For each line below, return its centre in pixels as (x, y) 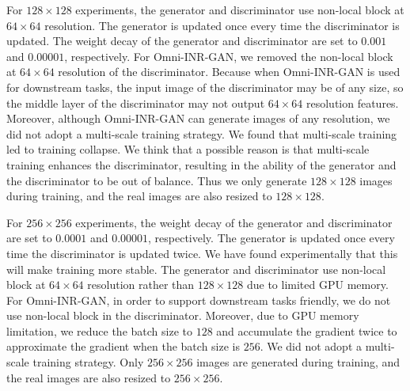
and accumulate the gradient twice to (307, 330)
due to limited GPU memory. (317, 285)
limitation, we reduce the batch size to (99, 330)
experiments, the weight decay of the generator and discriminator (234, 222)
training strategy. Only (88, 362)
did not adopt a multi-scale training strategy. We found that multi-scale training (202, 133)
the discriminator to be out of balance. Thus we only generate (157, 180)
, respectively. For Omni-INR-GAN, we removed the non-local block (229, 56)
